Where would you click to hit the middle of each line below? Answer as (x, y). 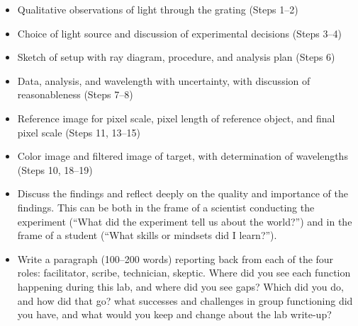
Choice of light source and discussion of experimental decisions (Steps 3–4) (179, 33)
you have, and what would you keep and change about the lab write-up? (174, 314)
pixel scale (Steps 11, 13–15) (79, 132)
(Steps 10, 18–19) (55, 169)
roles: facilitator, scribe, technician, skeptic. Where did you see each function (184, 273)
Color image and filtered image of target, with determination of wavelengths (183, 156)
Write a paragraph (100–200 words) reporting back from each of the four (175, 258)
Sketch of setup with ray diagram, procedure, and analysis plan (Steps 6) (176, 57)
